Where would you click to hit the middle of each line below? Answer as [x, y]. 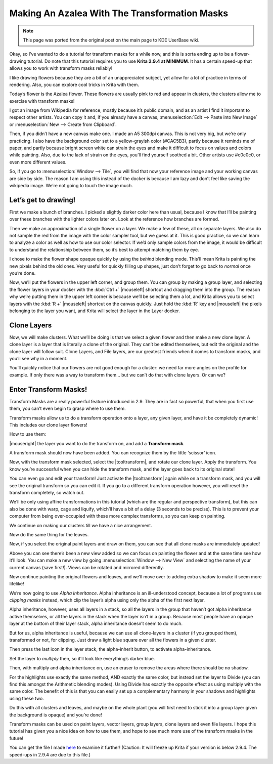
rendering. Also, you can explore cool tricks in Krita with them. [74, 84]
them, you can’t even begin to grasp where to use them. [67, 409]
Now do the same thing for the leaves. [49, 534]
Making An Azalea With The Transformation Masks [119, 13]
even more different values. [38, 162]
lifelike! [17, 584]
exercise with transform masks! [42, 101]
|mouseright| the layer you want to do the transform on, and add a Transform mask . [97, 443]
